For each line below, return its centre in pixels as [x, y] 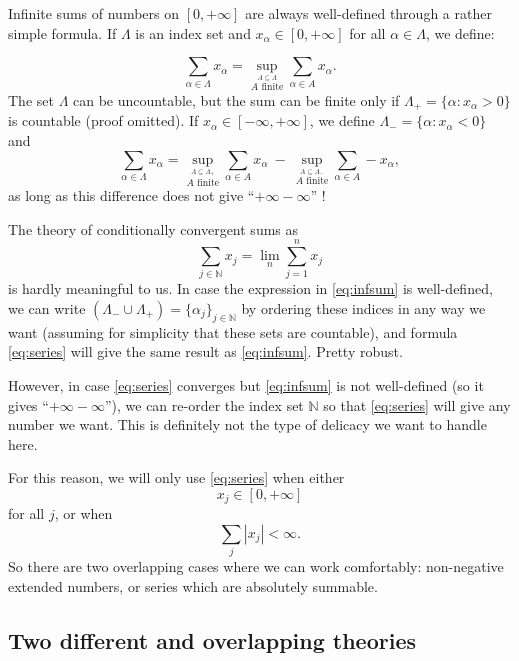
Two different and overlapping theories [212, 639]
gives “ [28, 404]
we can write [47, 308]
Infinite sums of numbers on [93, 13]
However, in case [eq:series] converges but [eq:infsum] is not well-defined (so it [246, 385]
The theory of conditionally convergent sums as [153, 228]
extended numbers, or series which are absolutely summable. [193, 585]
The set [31, 99]
